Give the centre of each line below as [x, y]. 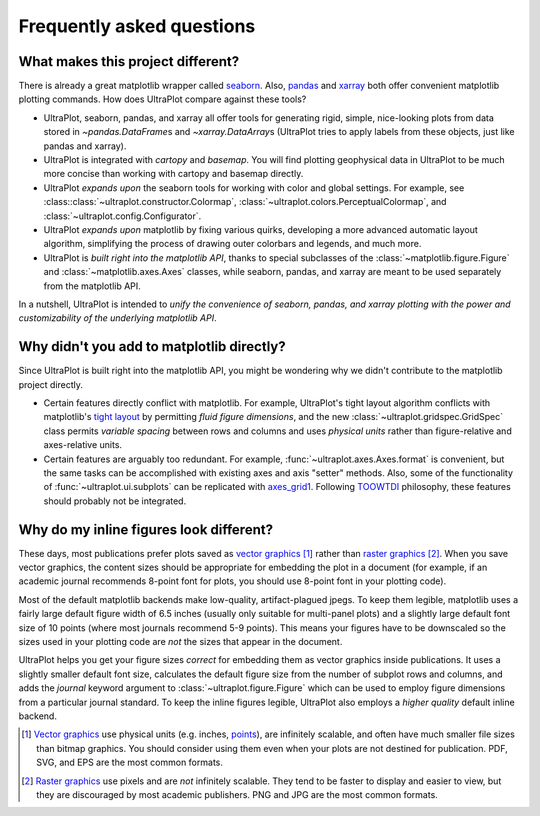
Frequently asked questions [137, 26]
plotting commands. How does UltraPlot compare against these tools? [162, 99]
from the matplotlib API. [92, 286]
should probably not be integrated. [115, 501]
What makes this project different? [129, 61]
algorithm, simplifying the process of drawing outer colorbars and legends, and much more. [232, 244]
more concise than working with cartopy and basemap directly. [173, 174]
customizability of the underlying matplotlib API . [117, 318]
